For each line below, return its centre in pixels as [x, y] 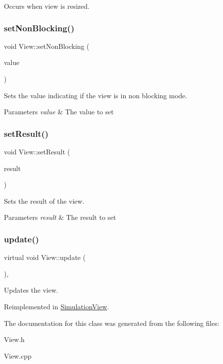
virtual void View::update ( [45, 257]
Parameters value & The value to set [59, 112]
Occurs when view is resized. [47, 6]
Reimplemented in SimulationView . [56, 306]
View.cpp [18, 355]
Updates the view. [31, 290]
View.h [14, 339]
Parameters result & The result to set [60, 217]
